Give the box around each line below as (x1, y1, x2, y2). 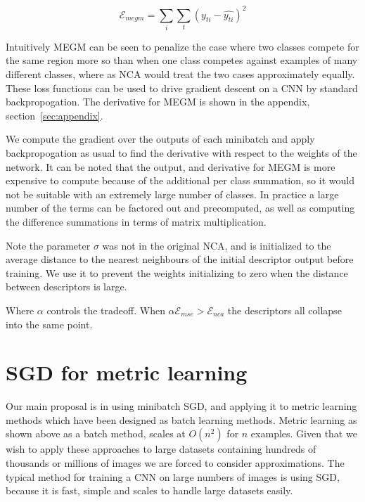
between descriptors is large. (6, 279, 127, 294)
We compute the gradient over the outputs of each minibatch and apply (6, 131, 315, 146)
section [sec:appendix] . (6, 108, 103, 122)
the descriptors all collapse (227, 302, 342, 317)
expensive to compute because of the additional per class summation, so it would (6, 173, 354, 188)
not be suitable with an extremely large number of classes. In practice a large (6, 186, 339, 201)
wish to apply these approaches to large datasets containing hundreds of (6, 442, 316, 456)
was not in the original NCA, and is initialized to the (102, 238, 331, 252)
